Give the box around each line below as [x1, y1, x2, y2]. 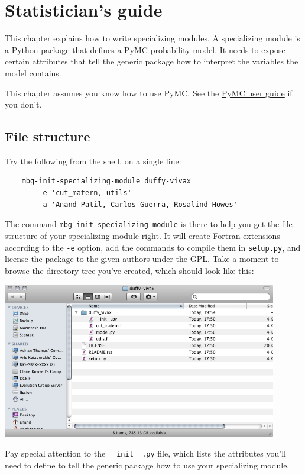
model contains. [5, 66, 61, 79]
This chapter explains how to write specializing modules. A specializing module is [5, 32, 300, 44]
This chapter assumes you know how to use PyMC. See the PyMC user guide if [5, 86, 293, 99]
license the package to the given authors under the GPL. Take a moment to [5, 253, 279, 265]
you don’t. [5, 98, 42, 111]
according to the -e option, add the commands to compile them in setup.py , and [5, 241, 301, 253]
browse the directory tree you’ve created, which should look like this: [5, 264, 254, 276]
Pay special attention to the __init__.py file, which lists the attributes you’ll [5, 447, 286, 460]
